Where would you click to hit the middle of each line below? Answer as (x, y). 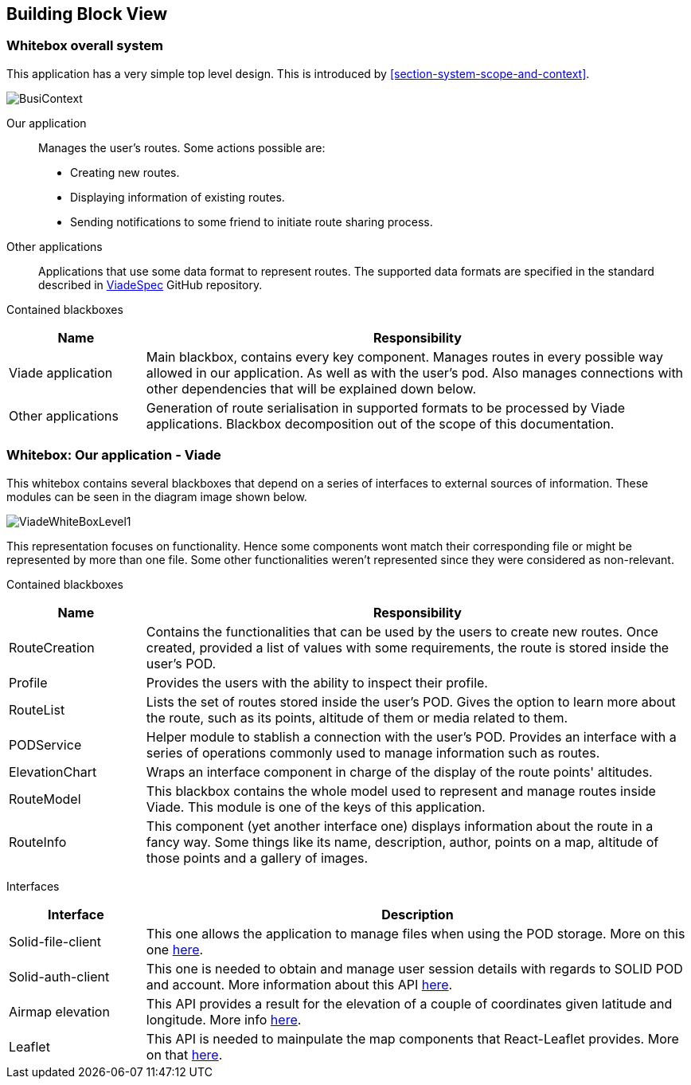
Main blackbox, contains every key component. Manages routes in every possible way (404, 356)
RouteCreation (52, 647)
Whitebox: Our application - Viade (114, 455)
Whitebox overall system (85, 46)
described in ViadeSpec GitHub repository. (150, 284)
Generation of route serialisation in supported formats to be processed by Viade (386, 407)
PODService (45, 744)
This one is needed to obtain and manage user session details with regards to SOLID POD (414, 968)
